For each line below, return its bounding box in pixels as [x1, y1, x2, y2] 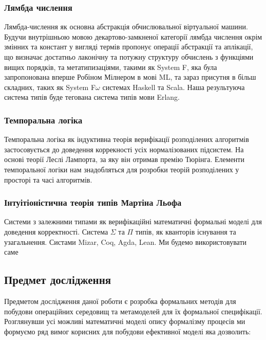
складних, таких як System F [4, 81, 96, 92]
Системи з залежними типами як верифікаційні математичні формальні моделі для [4, 216, 262, 227]
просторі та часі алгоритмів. [4, 174, 92, 185]
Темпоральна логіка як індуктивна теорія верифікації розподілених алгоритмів [4, 134, 249, 145]
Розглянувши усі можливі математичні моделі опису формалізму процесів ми [4, 316, 245, 327]
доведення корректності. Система [4, 226, 108, 237]
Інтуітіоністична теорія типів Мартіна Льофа [4, 196, 182, 209]
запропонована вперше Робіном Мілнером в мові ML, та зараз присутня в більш [4, 71, 256, 82]
